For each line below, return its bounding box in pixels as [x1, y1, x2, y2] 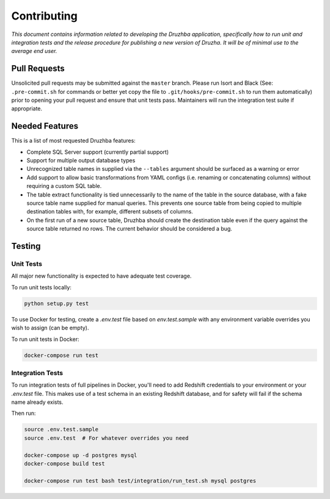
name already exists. [11, 398, 64, 406]
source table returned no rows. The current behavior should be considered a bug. [26, 225, 232, 232]
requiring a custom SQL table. [26, 182, 102, 190]
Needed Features [11, 121, 79, 131]
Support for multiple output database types [26, 157, 136, 164]
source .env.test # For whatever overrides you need [24, 434, 189, 442]
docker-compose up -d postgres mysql [24, 451, 137, 459]
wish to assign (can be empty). [11, 324, 89, 332]
